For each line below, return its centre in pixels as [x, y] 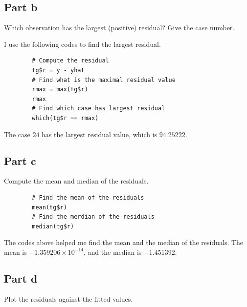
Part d [21, 278]
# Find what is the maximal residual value [104, 80]
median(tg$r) [53, 226]
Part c [20, 160]
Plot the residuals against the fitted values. [68, 298]
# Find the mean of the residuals [88, 197]
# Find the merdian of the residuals [93, 217]
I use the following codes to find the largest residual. [82, 44]
